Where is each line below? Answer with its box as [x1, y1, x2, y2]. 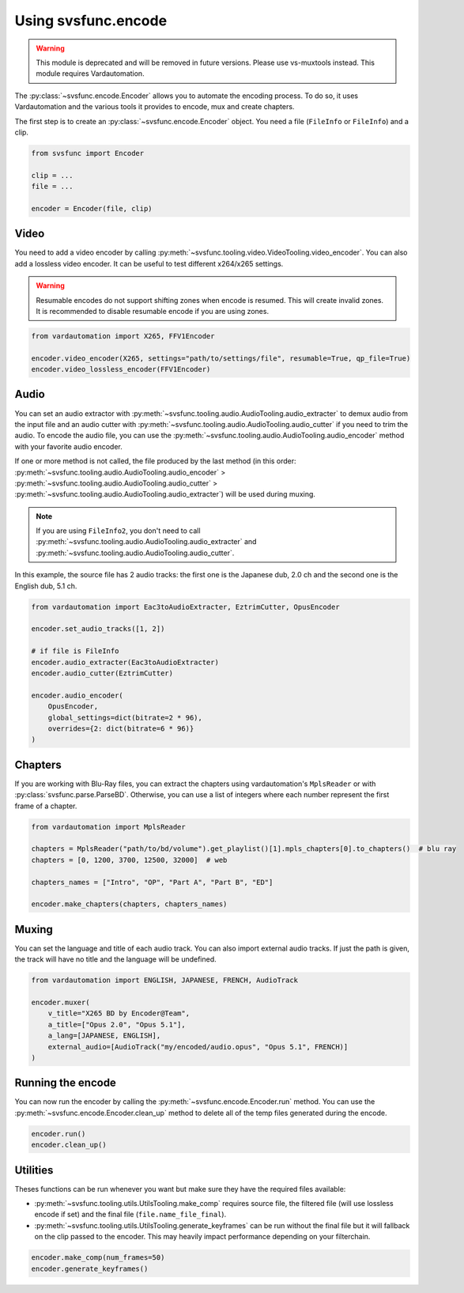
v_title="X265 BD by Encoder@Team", [47, 1009, 190, 1018]
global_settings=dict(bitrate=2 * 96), [47, 713, 203, 722]
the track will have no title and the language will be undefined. [14, 955, 217, 964]
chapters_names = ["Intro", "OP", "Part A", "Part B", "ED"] [31, 878, 273, 887]
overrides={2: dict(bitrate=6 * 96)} [47, 724, 194, 733]
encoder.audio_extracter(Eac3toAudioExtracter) [31, 657, 219, 667]
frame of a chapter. [14, 801, 77, 811]
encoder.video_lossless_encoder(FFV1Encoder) [31, 365, 211, 374]
